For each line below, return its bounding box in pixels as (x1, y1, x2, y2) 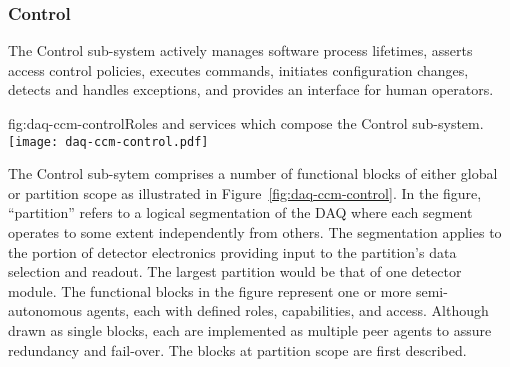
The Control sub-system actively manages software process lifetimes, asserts (8, 40, 473, 61)
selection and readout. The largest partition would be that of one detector (8, 261, 462, 282)
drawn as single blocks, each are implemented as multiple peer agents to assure (8, 320, 492, 340)
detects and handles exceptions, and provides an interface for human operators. (8, 79, 494, 100)
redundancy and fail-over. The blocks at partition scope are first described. (8, 339, 467, 360)
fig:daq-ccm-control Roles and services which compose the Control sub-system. (8, 113, 484, 133)
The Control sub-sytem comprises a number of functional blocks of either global (8, 163, 498, 184)
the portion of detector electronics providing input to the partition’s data (8, 241, 457, 262)
